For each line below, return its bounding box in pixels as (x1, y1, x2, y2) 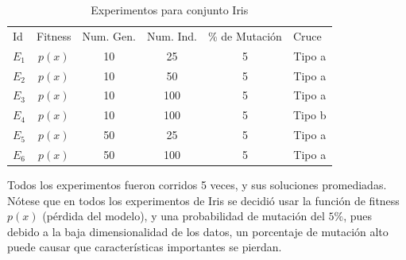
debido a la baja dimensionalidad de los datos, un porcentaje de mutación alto (7, 223, 389, 239)
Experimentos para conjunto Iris (91, 2, 249, 17)
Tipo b (292, 107, 327, 123)
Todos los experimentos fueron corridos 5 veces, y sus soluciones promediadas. (7, 177, 387, 192)
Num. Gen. (82, 27, 136, 44)
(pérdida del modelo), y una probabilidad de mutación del (42, 208, 325, 224)
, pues (343, 208, 372, 224)
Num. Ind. (146, 27, 197, 44)
